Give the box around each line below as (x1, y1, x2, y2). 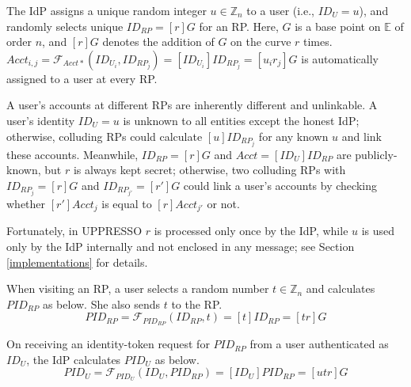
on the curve (230, 33, 291, 50)
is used (361, 222, 395, 239)
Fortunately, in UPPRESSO (6, 222, 143, 239)
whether (6, 195, 46, 211)
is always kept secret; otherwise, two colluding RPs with (73, 161, 346, 178)
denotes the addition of (102, 33, 215, 50)
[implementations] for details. (6, 253, 148, 270)
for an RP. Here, (199, 17, 279, 34)
